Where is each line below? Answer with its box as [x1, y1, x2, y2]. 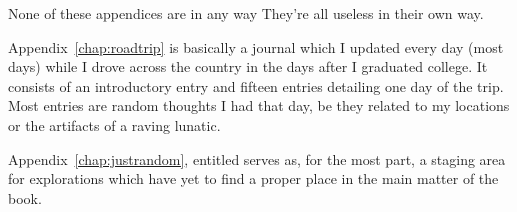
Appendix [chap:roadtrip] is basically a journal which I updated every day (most [8, 36, 504, 57]
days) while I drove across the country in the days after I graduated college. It [8, 56, 488, 77]
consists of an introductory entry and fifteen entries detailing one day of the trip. [8, 75, 504, 96]
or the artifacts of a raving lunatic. [8, 114, 221, 135]
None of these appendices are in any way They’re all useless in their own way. [8, 3, 484, 23]
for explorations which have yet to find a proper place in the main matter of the [8, 168, 499, 189]
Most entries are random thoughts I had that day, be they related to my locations [8, 95, 510, 116]
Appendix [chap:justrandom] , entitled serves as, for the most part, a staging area [8, 148, 506, 169]
